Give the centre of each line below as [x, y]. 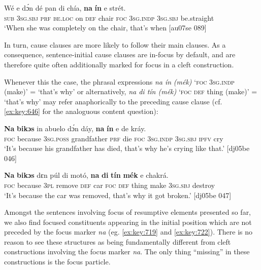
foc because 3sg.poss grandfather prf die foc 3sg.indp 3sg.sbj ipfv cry [114, 138]
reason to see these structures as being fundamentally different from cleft [118, 241]
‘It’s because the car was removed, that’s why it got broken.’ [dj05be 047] [118, 195]
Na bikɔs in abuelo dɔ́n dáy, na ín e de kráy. [75, 128]
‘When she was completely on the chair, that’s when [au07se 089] [105, 28]
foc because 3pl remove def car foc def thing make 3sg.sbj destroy [110, 185]
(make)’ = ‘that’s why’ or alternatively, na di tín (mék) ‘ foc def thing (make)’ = [131, 91]
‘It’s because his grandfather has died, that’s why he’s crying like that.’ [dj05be [127, 148]
